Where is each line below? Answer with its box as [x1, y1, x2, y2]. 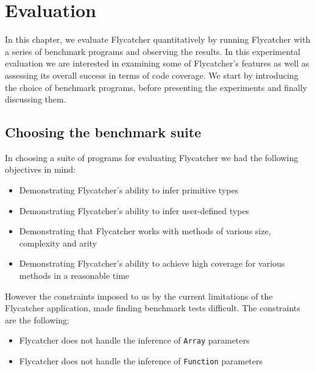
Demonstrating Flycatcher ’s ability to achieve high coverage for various [19, 257, 285, 270]
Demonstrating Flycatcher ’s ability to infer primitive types [19, 184, 239, 196]
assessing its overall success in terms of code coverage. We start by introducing [5, 68, 299, 81]
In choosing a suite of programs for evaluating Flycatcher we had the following [5, 151, 299, 164]
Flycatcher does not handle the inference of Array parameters [19, 334, 250, 347]
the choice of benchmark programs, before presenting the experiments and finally [5, 81, 307, 93]
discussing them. [5, 93, 66, 106]
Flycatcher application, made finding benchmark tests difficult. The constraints [5, 301, 300, 314]
